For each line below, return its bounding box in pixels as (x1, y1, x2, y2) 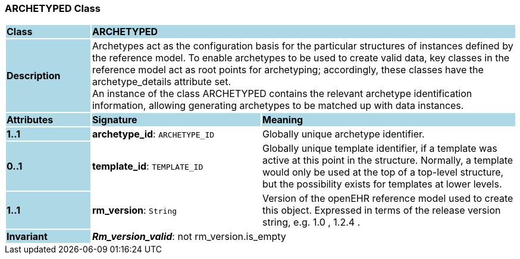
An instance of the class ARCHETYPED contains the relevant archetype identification (92, 88, 472, 100)
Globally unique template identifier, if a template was (262, 142, 497, 155)
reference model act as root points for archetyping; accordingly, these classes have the (92, 64, 484, 76)
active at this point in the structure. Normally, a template (262, 154, 513, 167)
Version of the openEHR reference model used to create (262, 192, 513, 205)
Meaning (262, 114, 303, 126)
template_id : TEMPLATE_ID (92, 160, 203, 173)
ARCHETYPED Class (5, 2, 101, 14)
